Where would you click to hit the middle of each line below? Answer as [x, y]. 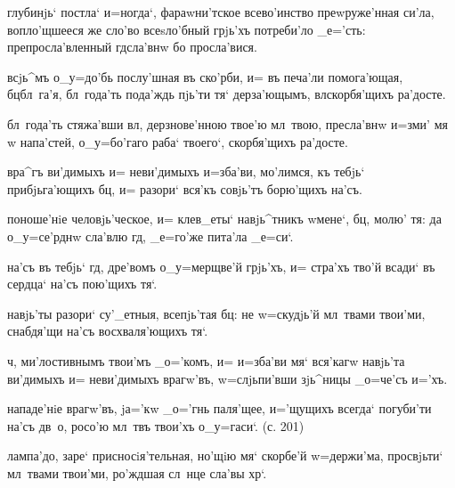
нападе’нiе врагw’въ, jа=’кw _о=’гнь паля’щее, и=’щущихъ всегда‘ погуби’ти [219, 408]
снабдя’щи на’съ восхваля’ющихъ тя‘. [108, 331]
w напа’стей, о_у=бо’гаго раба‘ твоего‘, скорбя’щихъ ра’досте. [178, 141]
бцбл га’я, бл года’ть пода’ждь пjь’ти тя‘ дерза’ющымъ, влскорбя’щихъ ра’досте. [227, 94]
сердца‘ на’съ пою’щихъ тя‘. [82, 284]
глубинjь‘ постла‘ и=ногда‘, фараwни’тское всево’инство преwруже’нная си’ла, [221, 12]
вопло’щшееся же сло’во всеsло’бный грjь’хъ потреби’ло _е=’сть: [187, 29]
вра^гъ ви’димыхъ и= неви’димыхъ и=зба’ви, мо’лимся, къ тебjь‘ [186, 171]
